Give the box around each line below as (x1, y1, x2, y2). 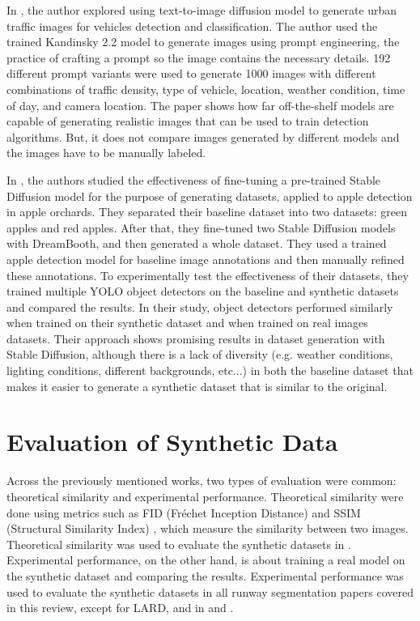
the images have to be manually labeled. (6, 144, 206, 161)
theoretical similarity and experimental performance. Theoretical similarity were (6, 487, 404, 504)
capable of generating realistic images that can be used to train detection (6, 113, 369, 130)
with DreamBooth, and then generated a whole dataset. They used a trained (6, 235, 387, 252)
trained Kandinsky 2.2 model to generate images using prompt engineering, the (6, 33, 400, 50)
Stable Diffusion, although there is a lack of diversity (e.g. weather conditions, (6, 346, 393, 363)
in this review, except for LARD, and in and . (6, 599, 234, 616)
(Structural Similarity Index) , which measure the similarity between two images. (6, 520, 409, 537)
